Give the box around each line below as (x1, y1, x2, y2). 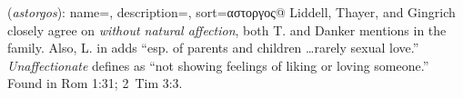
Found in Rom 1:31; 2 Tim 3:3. (7, 73, 183, 93)
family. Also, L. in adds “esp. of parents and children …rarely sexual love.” (7, 38, 419, 57)
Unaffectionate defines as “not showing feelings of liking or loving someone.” (7, 55, 429, 74)
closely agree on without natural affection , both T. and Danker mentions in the (7, 20, 447, 39)
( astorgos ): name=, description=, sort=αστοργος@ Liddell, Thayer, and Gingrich (7, 3, 456, 21)
